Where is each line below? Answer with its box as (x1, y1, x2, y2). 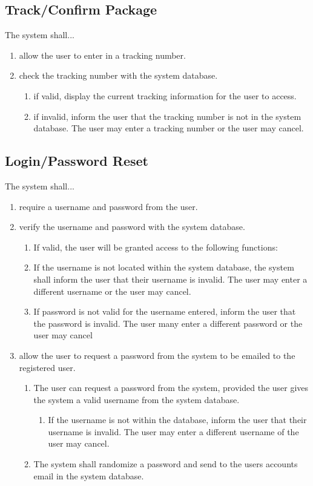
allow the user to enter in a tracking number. (19, 48, 186, 61)
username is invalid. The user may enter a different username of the (48, 425, 299, 438)
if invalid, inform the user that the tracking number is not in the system (33, 110, 301, 122)
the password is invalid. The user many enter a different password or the (33, 317, 303, 329)
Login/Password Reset (5, 151, 148, 170)
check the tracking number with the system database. (19, 69, 218, 82)
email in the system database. (33, 469, 144, 482)
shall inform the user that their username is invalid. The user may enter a (33, 272, 308, 285)
